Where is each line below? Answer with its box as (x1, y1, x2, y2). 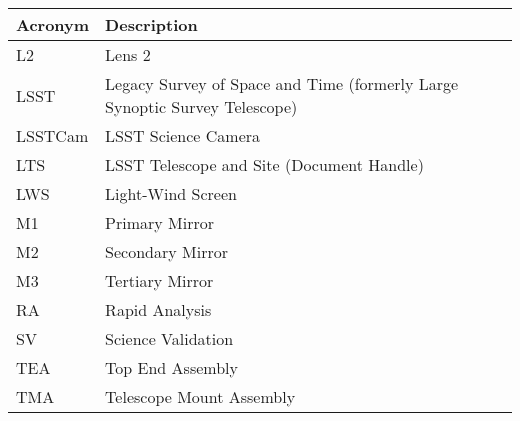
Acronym (16, 13, 90, 36)
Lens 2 (105, 43, 151, 66)
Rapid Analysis (105, 298, 212, 321)
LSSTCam (16, 124, 89, 147)
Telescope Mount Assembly (105, 385, 296, 408)
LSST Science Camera (105, 124, 261, 147)
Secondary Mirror (105, 240, 228, 263)
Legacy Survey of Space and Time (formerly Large (105, 72, 459, 95)
